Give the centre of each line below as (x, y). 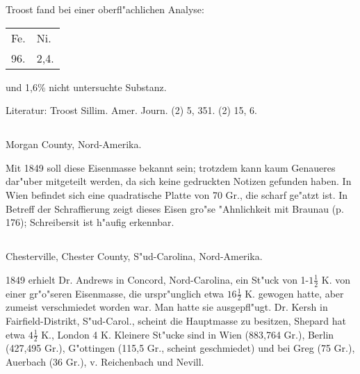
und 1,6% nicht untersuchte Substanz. (86, 87)
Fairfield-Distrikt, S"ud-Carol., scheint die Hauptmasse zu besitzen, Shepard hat (176, 320)
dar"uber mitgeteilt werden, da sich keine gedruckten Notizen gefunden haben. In (179, 181)
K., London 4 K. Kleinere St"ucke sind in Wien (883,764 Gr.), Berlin (188, 334)
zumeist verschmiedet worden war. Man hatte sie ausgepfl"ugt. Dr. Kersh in (167, 307)
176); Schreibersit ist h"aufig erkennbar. (90, 222)
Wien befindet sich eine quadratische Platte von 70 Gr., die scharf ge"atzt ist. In (177, 194)
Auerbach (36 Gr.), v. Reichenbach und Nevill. (105, 361)
